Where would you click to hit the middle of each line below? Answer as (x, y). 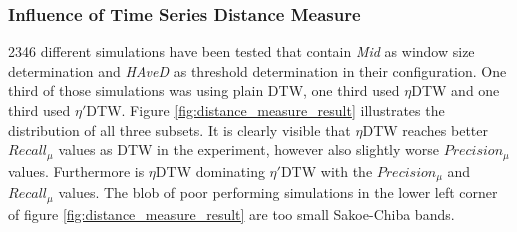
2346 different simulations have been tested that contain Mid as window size (241, 51)
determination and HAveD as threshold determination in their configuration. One (257, 70)
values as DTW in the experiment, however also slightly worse (248, 149)
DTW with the (326, 170)
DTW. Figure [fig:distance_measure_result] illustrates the (265, 110)
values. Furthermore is (76, 170)
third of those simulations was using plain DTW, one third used (204, 90)
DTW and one (455, 90)
